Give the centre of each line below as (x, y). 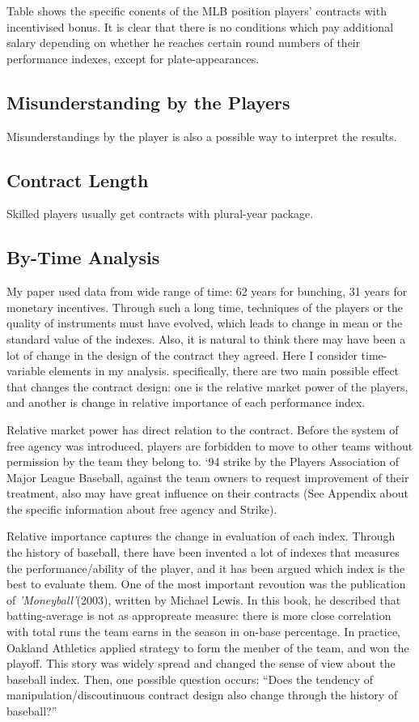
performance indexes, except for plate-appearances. (133, 58)
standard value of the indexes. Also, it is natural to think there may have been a (206, 338)
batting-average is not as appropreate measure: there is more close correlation (199, 615)
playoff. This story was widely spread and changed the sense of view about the (201, 663)
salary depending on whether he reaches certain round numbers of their (184, 43)
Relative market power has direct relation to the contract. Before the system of (203, 429)
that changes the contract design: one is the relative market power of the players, (207, 386)
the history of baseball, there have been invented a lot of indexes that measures (203, 552)
